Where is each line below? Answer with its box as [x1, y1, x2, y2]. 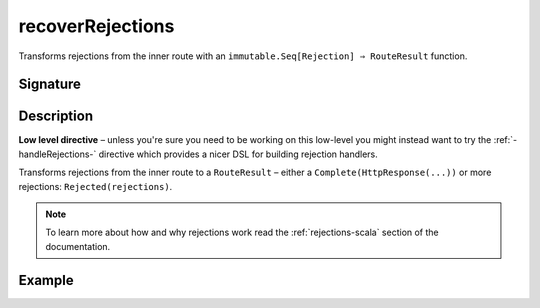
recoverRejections [18, 15, 175, 37]
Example [18, 271, 74, 289]
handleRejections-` [18, 148, 97, 160]
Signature [18, 76, 82, 93]
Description [18, 108, 94, 125]
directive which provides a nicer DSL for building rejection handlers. [98, 148, 379, 160]
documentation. [45, 240, 111, 252]
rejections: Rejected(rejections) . [18, 180, 173, 192]
